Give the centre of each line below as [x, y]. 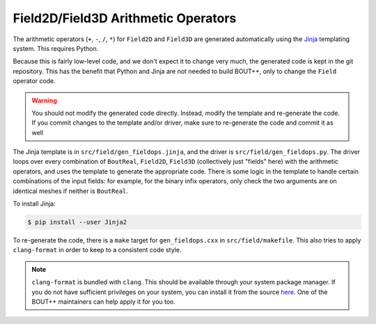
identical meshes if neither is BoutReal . [71, 191]
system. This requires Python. [56, 48]
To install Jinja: [34, 204]
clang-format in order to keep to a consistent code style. [97, 250]
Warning [44, 100]
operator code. [34, 81]
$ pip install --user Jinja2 [77, 222]
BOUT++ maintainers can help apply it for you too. [104, 301]
